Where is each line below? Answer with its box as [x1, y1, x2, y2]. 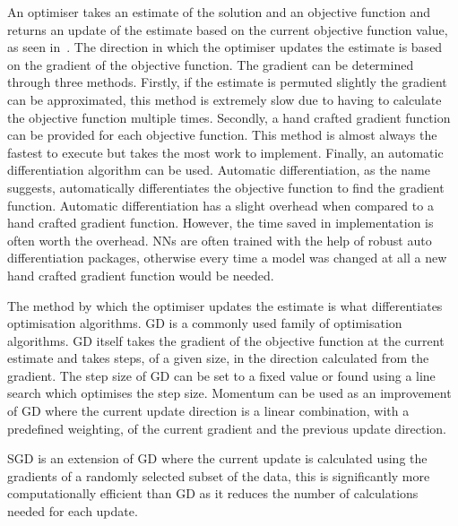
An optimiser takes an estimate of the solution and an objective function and [7, 3, 431, 21]
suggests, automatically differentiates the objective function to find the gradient [7, 177, 445, 196]
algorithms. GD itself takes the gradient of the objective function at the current [7, 331, 445, 349]
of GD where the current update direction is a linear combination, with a [7, 401, 410, 420]
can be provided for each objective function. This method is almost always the [7, 125, 437, 144]
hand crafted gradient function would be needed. [7, 265, 274, 284]
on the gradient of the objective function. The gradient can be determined [7, 55, 414, 73]
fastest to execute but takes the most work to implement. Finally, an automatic [7, 142, 444, 161]
